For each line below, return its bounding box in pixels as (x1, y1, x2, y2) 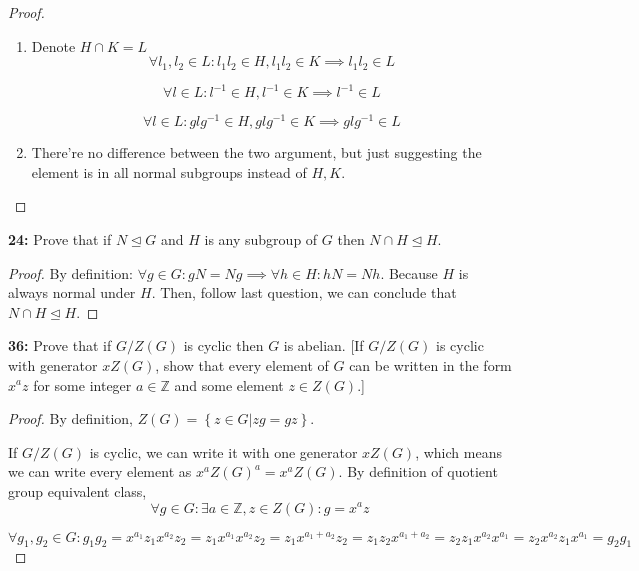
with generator (8, 354, 98, 375)
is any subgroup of (204, 229, 318, 249)
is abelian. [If (283, 335, 364, 356)
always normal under (8, 282, 136, 303)
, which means (415, 441, 502, 462)
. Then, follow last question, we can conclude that (151, 282, 457, 303)
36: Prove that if (8, 335, 112, 356)
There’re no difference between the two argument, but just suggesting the (31, 142, 482, 163)
